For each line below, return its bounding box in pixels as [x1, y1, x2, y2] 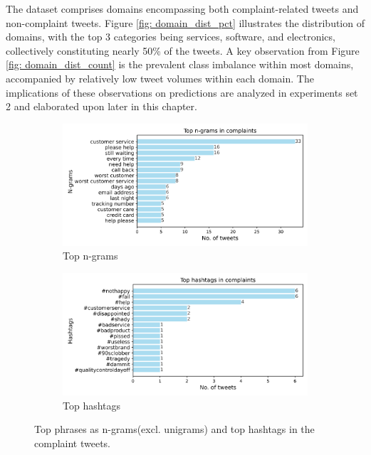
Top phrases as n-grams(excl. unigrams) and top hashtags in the [34, 422, 315, 437]
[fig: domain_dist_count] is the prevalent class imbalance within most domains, [6, 57, 354, 72]
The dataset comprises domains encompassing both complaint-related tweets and [6, 1, 359, 16]
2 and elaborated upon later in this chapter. [6, 99, 197, 114]
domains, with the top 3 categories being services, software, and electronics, [6, 29, 335, 44]
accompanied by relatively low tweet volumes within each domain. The [6, 70, 314, 85]
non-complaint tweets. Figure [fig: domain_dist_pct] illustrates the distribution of [6, 15, 365, 30]
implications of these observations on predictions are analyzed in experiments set [6, 85, 358, 100]
